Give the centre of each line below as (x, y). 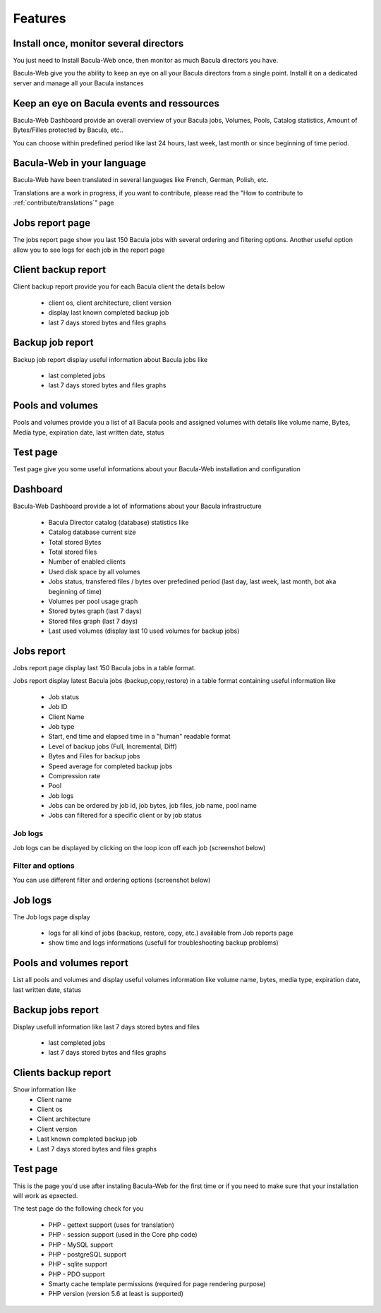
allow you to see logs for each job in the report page (89, 250)
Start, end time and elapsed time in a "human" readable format (139, 737)
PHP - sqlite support (78, 1264)
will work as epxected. (46, 1195)
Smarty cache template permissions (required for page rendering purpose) (157, 1284)
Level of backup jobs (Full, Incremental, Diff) (113, 746)
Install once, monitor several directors (98, 43)
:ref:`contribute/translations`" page (64, 203)
